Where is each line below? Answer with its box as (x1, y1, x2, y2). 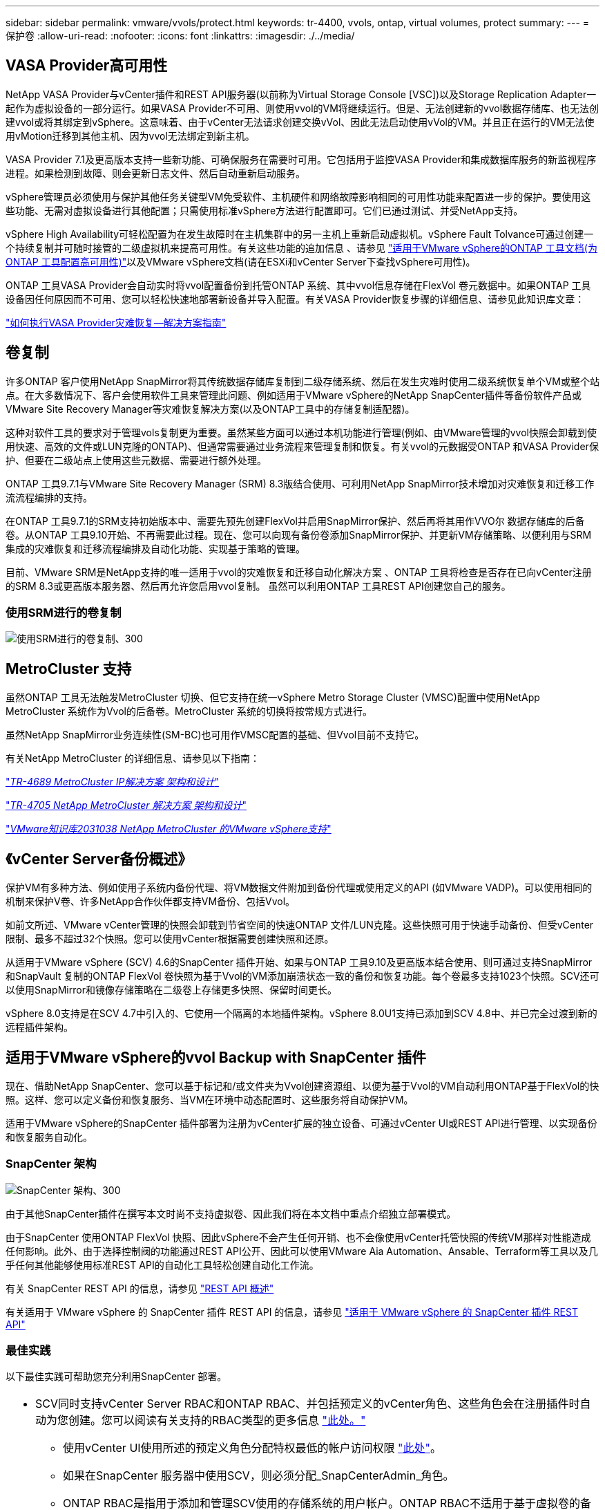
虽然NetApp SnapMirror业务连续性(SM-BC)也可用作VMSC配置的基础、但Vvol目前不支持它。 (6, 729, 425, 741)
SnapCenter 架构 (6, 1157, 97, 1171)
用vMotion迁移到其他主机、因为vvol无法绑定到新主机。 (6, 129, 255, 142)
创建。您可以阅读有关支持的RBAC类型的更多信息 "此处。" (68, 1413, 366, 1428)
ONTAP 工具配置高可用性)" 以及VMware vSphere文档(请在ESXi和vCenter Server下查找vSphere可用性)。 (6, 255, 476, 268)
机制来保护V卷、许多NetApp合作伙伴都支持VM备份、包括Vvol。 (6, 895, 296, 908)
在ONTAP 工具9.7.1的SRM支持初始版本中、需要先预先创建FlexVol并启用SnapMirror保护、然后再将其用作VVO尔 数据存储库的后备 (6, 514, 585, 527)
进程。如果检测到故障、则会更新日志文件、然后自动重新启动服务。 (6, 167, 305, 179)
